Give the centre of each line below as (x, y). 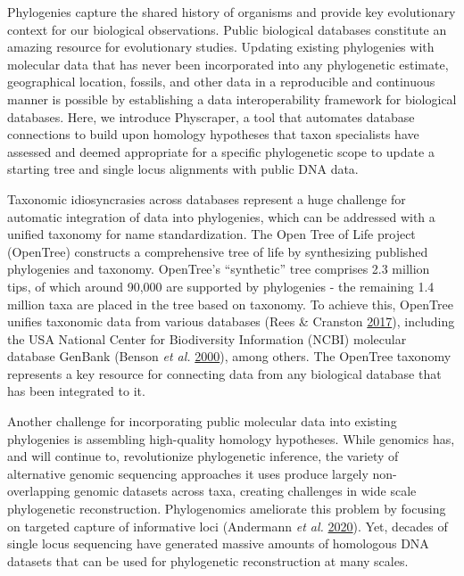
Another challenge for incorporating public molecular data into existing (202, 421)
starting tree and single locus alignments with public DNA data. (183, 169)
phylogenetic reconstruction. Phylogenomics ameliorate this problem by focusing (227, 509)
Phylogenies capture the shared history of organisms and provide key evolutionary (232, 12)
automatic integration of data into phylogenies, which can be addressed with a (221, 216)
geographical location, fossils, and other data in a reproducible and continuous (221, 82)
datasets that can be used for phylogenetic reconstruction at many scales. (208, 560)
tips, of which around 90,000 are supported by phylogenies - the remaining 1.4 (221, 286)
